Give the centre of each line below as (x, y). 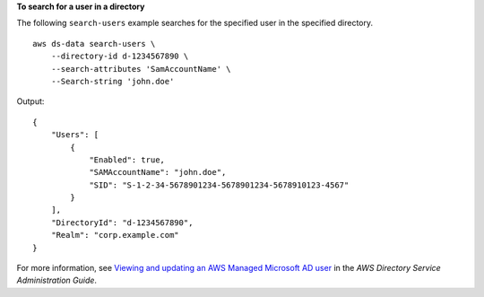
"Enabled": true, (127, 160)
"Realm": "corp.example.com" (115, 235)
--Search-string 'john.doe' (112, 81)
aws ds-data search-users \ (94, 44)
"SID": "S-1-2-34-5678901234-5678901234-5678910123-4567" (219, 185)
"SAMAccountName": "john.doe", (158, 172)
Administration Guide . (57, 280)
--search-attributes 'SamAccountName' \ (141, 69)
